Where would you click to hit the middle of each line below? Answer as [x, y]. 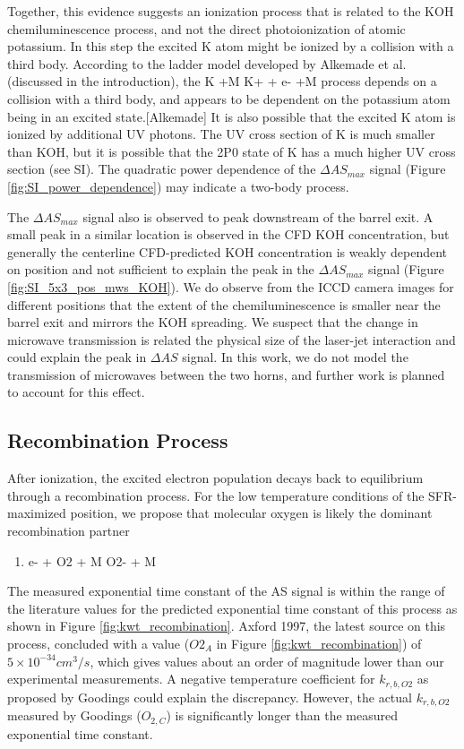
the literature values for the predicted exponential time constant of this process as [232, 608]
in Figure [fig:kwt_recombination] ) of [319, 644]
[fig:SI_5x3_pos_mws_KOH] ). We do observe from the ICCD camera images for [231, 286]
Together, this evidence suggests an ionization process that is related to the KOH [231, 11]
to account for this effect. [76, 392]
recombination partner [69, 531]
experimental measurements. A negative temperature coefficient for [191, 679]
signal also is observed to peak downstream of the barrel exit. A [258, 216]
